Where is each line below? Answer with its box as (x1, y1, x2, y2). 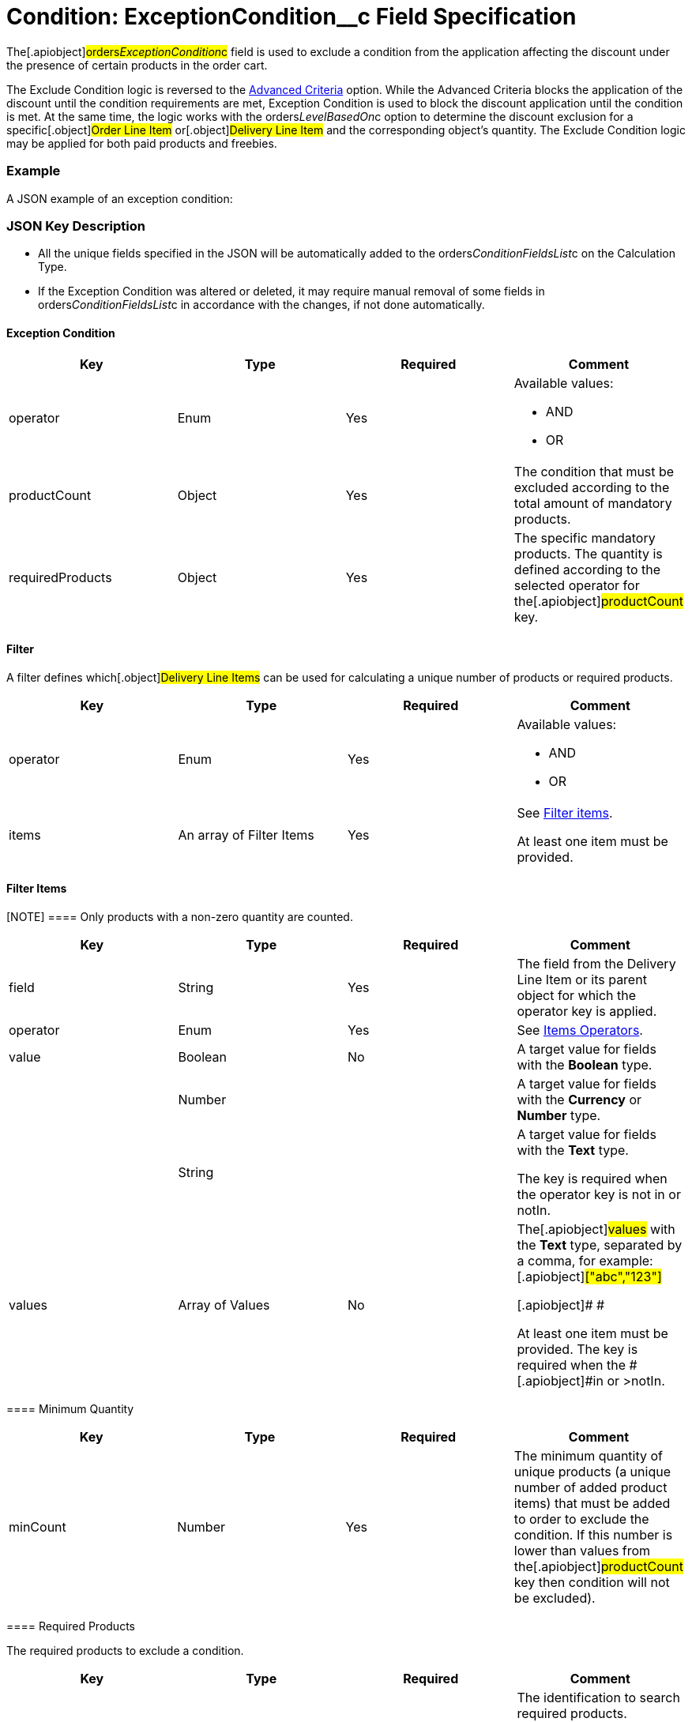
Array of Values (178, 1296, 270, 1313)
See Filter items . (517, 804, 613, 821)
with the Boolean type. (517, 1056, 653, 1073)
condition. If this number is (513, 1526, 673, 1543)
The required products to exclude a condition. (6, 1643, 244, 1657)
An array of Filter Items (178, 826, 314, 843)
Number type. (517, 1107, 601, 1123)
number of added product (513, 1479, 668, 1495)
